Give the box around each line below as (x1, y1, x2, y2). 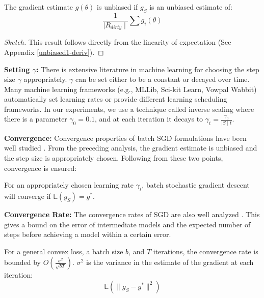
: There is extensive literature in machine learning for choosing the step (36, 64, 259, 74)
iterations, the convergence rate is (153, 246, 258, 256)
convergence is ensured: (4, 162, 77, 173)
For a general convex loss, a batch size (4, 246, 123, 256)
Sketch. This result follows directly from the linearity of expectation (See (4, 37, 231, 47)
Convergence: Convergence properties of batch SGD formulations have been (4, 132, 247, 143)
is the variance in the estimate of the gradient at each (86, 257, 254, 267)
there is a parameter (4, 113, 67, 124)
